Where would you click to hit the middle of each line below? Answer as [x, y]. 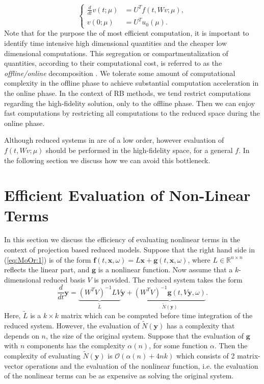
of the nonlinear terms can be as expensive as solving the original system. [119, 376]
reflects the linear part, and [47, 270]
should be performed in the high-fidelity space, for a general [139, 150]
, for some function [178, 345]
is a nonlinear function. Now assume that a [165, 270]
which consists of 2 [205, 355]
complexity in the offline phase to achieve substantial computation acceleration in [131, 83]
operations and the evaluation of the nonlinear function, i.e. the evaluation [142, 365]
